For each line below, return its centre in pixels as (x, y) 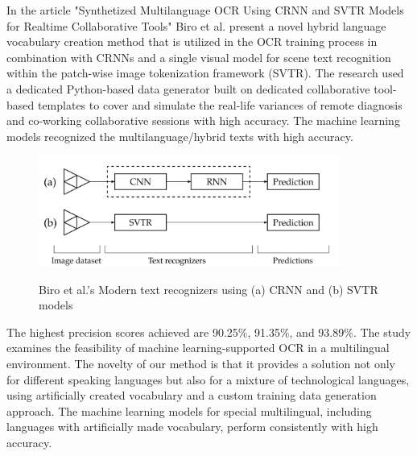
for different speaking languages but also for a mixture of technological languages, (208, 379)
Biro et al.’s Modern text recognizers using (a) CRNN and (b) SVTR (208, 289)
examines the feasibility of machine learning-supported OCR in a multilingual (198, 348)
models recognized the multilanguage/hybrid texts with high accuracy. (180, 136)
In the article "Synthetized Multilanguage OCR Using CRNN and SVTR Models (205, 10)
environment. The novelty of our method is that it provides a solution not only (201, 364)
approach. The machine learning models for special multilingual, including (189, 410)
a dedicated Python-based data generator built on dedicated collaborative (188, 88)
